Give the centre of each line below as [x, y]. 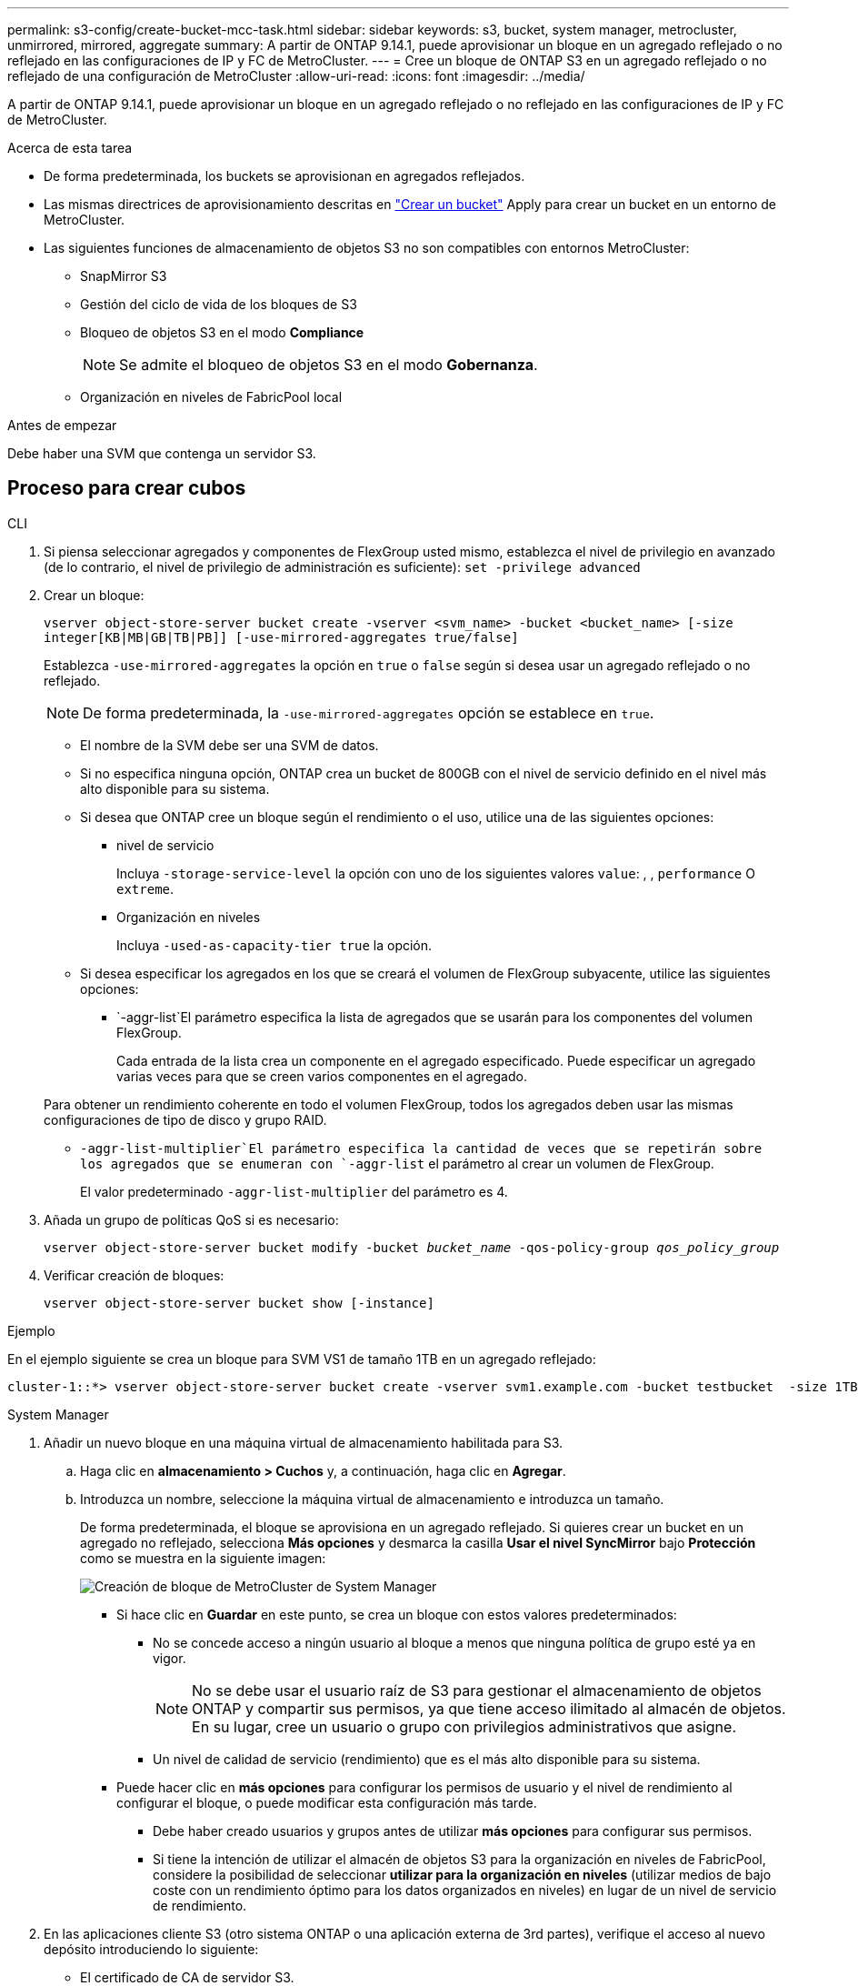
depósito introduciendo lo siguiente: [151, 1949]
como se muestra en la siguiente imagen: [203, 1558]
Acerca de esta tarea [70, 148]
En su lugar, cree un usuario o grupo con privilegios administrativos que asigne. [464, 1726]
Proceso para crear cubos [127, 488]
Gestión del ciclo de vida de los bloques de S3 [219, 304]
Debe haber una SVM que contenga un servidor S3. [162, 453]
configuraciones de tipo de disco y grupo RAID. [185, 1119]
